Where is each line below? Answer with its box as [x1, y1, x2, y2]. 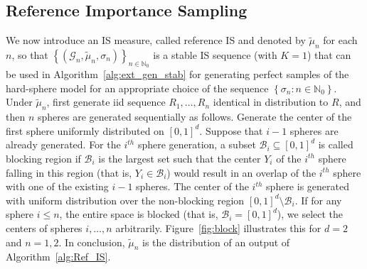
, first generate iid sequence [46, 94, 166, 109]
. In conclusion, [58, 234, 125, 249]
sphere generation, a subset [137, 137, 256, 152]
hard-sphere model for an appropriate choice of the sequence [6, 80, 269, 95]
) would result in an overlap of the [166, 165, 317, 180]
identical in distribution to [213, 94, 329, 109]
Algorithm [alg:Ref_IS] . [6, 249, 111, 264]
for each [323, 33, 358, 48]
